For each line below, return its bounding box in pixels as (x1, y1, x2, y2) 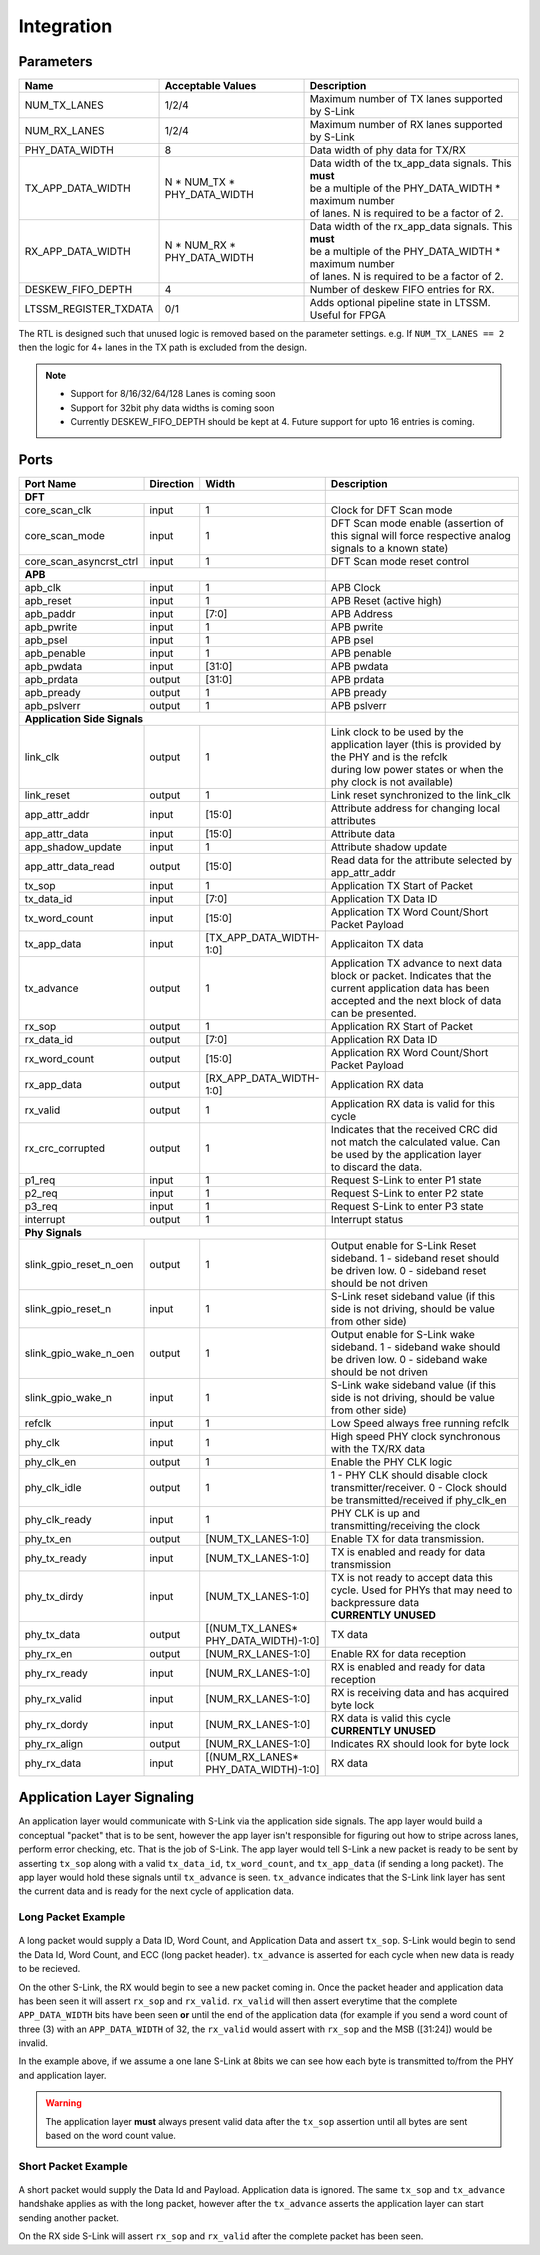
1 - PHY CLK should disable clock (330, 1468, 489, 1482)
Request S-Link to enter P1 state (330, 1173, 482, 1187)
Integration (18, 15, 113, 37)
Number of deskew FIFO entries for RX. (309, 283, 495, 297)
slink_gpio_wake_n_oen (24, 1346, 135, 1360)
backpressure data (330, 1595, 420, 1609)
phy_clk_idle (24, 1480, 82, 1494)
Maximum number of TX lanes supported (309, 92, 504, 106)
